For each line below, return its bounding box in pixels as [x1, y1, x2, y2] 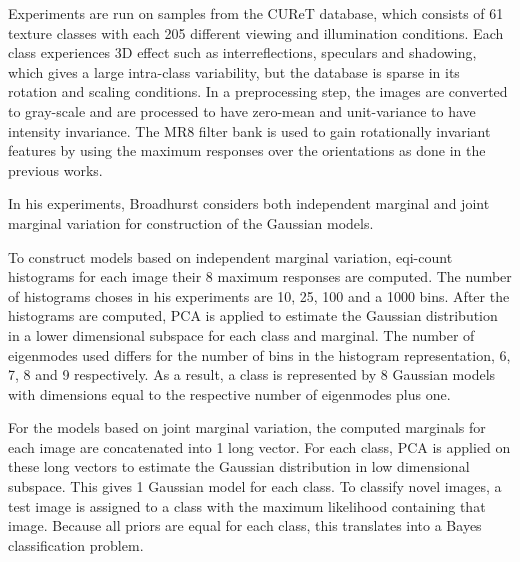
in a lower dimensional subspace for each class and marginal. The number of [8, 324, 475, 345]
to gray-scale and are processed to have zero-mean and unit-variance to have [8, 100, 476, 121]
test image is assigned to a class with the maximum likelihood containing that [8, 495, 486, 516]
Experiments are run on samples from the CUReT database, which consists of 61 [8, 3, 504, 23]
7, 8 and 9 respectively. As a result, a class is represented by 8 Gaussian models [8, 364, 496, 385]
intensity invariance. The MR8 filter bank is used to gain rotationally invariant [8, 120, 491, 141]
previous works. [8, 159, 103, 180]
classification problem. [8, 534, 144, 555]
